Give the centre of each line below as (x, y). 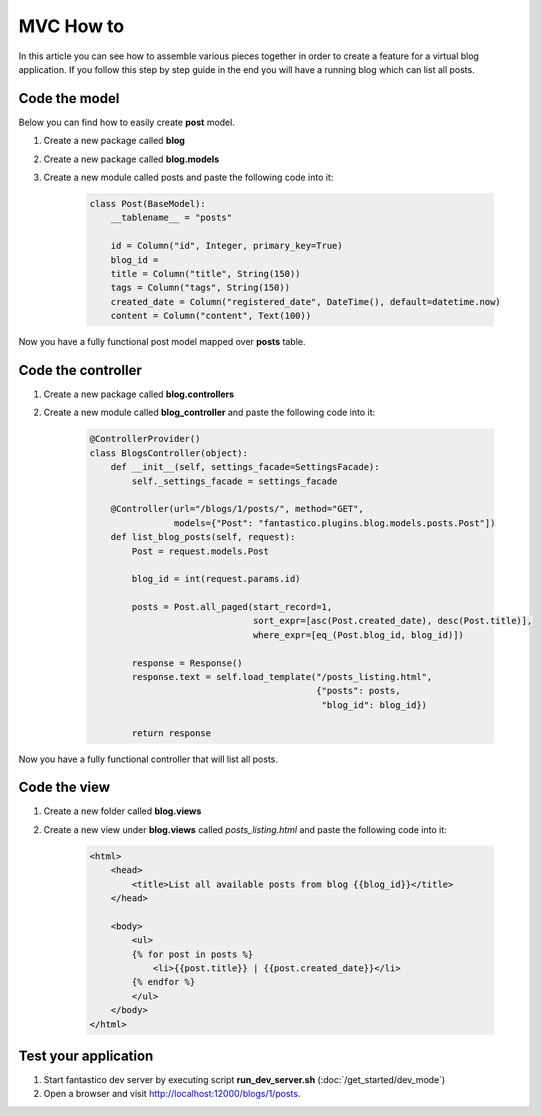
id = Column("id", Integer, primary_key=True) (227, 246)
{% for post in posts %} (192, 954)
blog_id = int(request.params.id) (216, 579)
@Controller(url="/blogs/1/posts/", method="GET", (237, 509)
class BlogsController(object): (169, 453)
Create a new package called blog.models (131, 159)
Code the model (69, 98)
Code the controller (80, 370)
